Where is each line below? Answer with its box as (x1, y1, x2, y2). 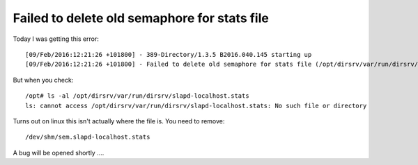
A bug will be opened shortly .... (13, 148, 104, 157)
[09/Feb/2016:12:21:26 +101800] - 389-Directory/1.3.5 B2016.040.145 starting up (25, 51, 312, 58)
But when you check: (13, 76, 74, 84)
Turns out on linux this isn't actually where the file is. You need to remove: (13, 116, 225, 125)
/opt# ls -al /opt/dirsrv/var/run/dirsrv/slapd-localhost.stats (25, 92, 250, 100)
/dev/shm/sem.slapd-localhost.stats (25, 133, 150, 141)
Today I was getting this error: (13, 35, 99, 43)
